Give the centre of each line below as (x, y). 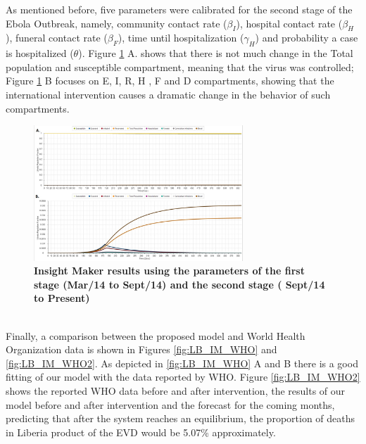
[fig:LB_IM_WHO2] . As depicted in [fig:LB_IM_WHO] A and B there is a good (182, 363)
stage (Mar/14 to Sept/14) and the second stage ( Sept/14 (179, 284)
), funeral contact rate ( (57, 38)
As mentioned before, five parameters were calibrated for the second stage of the (179, 9)
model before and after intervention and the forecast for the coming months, (170, 404)
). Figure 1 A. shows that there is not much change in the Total (216, 53)
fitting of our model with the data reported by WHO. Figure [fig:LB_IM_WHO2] (183, 377)
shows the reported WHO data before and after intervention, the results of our (176, 390)
